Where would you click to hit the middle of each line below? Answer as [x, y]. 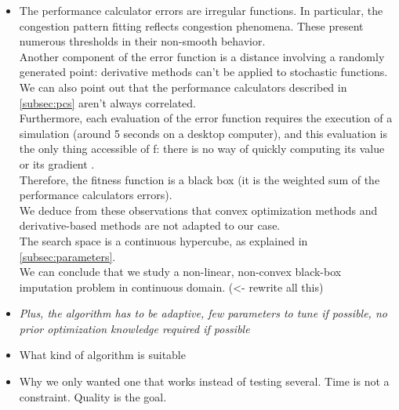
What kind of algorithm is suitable [102, 355]
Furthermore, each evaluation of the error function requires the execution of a [206, 118]
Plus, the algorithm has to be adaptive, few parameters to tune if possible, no [203, 313]
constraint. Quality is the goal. [93, 396]
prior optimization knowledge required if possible [134, 328]
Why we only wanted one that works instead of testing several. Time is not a [204, 381]
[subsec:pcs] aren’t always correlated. [107, 102]
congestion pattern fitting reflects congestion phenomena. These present [191, 25]
